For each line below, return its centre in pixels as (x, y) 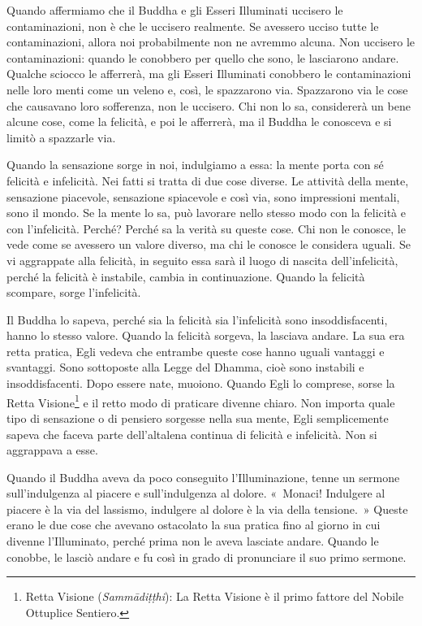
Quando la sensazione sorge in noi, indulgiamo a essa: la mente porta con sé (195, 165)
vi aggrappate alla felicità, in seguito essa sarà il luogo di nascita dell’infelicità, (202, 260)
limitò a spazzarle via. (61, 137)
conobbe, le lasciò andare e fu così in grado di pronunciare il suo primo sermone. (207, 556)
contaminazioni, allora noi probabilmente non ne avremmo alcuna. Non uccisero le (211, 42)
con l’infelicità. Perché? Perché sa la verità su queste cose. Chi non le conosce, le (206, 228)
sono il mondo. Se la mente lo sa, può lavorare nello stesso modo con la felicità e (206, 213)
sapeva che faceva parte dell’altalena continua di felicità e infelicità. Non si (192, 434)
